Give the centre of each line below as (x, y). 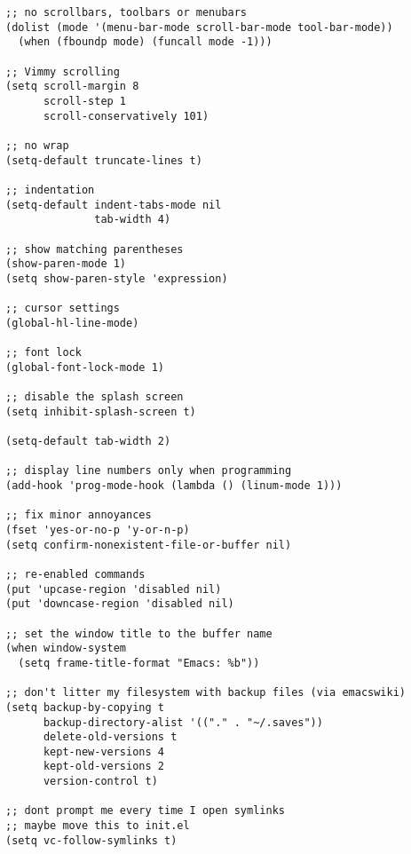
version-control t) (100, 782)
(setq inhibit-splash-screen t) (101, 411)
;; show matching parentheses (95, 249)
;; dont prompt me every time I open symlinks (145, 811)
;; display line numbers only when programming (149, 471)
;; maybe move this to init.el (98, 826)
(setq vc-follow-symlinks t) (91, 840)
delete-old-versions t (110, 737)
